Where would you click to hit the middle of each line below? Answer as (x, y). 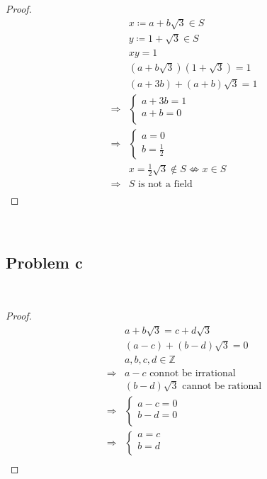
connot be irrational (193, 374)
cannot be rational (222, 386)
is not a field (165, 185)
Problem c (44, 262)
